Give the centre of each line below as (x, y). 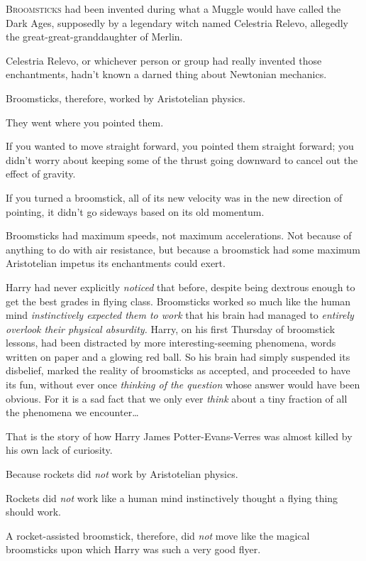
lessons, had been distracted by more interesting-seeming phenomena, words (171, 343)
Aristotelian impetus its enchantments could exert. (116, 263)
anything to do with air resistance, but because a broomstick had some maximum (183, 249)
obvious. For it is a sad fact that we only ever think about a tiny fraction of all (177, 398)
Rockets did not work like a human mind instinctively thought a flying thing (172, 497)
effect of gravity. (41, 174)
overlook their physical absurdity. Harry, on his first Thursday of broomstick (171, 328)
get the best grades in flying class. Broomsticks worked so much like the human (178, 301)
